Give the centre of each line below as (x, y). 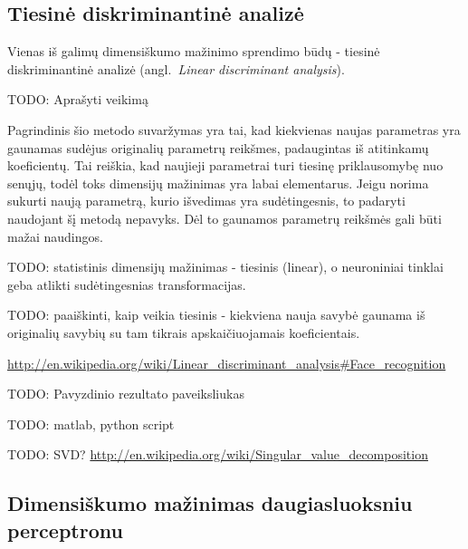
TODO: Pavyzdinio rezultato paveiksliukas (126, 394)
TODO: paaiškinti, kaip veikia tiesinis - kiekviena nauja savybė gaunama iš (216, 315)
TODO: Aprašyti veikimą (78, 99)
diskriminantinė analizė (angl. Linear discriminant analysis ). (176, 68)
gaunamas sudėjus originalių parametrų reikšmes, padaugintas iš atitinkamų (218, 147)
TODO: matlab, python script (91, 424)
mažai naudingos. (55, 236)
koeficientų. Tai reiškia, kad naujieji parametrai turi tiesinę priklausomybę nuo (225, 165)
